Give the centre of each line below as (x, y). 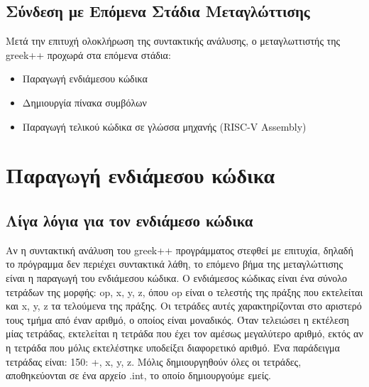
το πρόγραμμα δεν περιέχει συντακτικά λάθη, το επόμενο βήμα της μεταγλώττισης (174, 264)
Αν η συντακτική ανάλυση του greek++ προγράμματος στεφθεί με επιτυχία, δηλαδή (180, 250)
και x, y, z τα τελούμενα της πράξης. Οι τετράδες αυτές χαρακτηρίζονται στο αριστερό (184, 306)
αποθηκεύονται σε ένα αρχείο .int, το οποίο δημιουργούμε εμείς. (138, 375)
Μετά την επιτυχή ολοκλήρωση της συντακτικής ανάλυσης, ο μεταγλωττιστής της (173, 41)
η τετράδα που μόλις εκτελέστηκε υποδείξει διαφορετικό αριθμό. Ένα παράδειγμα (173, 347)
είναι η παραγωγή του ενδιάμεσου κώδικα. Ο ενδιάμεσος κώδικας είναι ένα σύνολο (177, 277)
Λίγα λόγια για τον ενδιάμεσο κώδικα (130, 220)
